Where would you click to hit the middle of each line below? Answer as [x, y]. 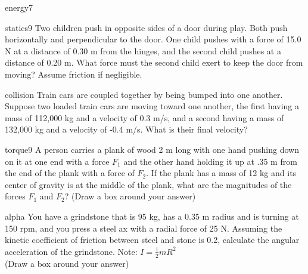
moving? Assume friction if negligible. [74, 74]
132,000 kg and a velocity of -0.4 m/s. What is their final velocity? [126, 129]
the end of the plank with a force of [70, 173]
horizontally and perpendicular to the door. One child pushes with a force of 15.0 [153, 39]
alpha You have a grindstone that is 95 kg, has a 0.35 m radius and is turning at [152, 216]
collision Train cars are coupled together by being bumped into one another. [144, 94]
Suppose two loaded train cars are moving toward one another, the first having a [152, 106]
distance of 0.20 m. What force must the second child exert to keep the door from [154, 62]
